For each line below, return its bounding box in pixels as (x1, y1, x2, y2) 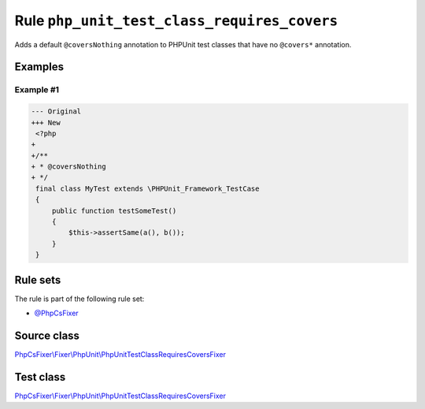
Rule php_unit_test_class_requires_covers (14, 12, 338, 29)
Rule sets (14, 273, 61, 287)
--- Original (31, 107, 82, 116)
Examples (14, 60, 65, 74)
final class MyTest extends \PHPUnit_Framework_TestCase (35, 184, 260, 193)
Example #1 (14, 84, 59, 95)
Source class (14, 329, 80, 342)
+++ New (31, 118, 61, 127)
